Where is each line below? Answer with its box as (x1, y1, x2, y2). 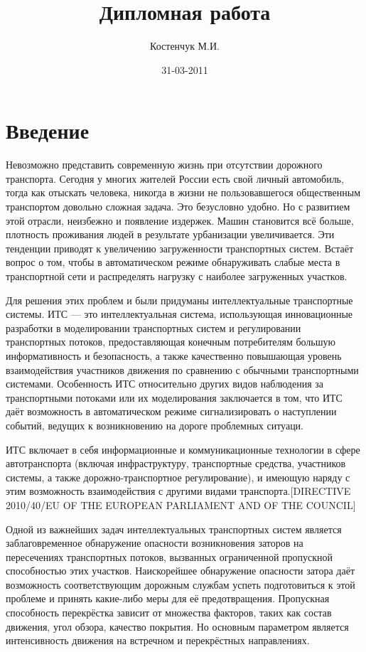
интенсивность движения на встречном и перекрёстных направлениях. (6, 633, 310, 648)
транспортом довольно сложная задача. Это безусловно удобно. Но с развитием (6, 199, 350, 214)
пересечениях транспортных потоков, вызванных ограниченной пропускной (6, 549, 333, 564)
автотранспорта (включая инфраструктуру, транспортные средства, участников (6, 456, 346, 471)
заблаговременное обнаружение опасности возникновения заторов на (6, 535, 303, 550)
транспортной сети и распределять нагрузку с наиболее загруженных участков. (6, 269, 348, 283)
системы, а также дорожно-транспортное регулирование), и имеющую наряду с (6, 469, 350, 484)
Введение (6, 116, 90, 145)
